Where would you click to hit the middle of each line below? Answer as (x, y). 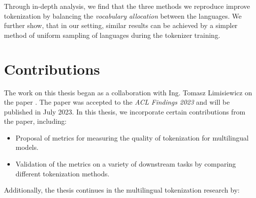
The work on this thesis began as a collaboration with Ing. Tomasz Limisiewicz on (128, 92)
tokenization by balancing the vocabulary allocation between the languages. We (123, 15)
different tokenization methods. (63, 173)
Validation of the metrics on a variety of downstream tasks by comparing (126, 164)
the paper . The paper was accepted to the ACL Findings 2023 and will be (117, 102)
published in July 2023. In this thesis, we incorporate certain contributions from (125, 111)
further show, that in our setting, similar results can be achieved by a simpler (121, 25)
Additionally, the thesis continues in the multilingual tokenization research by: (122, 190)
